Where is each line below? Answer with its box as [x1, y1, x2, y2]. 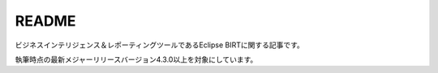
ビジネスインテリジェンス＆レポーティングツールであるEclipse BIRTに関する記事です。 [15, 40, 304, 50]
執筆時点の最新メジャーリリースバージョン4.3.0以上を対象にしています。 [15, 55, 258, 64]
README [15, 12, 76, 30]
